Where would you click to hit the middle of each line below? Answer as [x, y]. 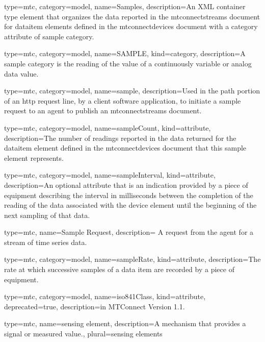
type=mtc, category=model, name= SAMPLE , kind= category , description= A [125, 53]
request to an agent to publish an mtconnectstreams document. [103, 111]
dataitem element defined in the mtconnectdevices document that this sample [125, 148]
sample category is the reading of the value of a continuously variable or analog [128, 63]
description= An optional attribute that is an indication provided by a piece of [126, 185]
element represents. [34, 157]
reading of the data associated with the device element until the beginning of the [130, 205]
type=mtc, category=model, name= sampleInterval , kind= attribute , [110, 175]
